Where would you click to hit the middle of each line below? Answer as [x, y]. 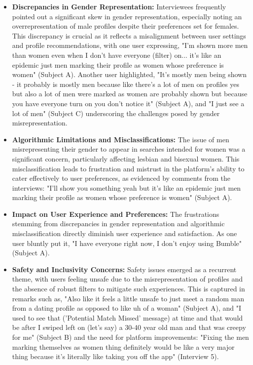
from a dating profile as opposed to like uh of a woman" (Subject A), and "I [126, 308]
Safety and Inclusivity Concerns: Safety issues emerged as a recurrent [124, 269]
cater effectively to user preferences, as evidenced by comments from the [121, 178]
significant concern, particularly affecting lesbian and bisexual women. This [126, 158]
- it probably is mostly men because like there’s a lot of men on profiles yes [126, 84]
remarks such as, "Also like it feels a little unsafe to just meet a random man [128, 298]
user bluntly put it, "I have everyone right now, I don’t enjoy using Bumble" [127, 243]
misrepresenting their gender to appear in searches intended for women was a [129, 149]
